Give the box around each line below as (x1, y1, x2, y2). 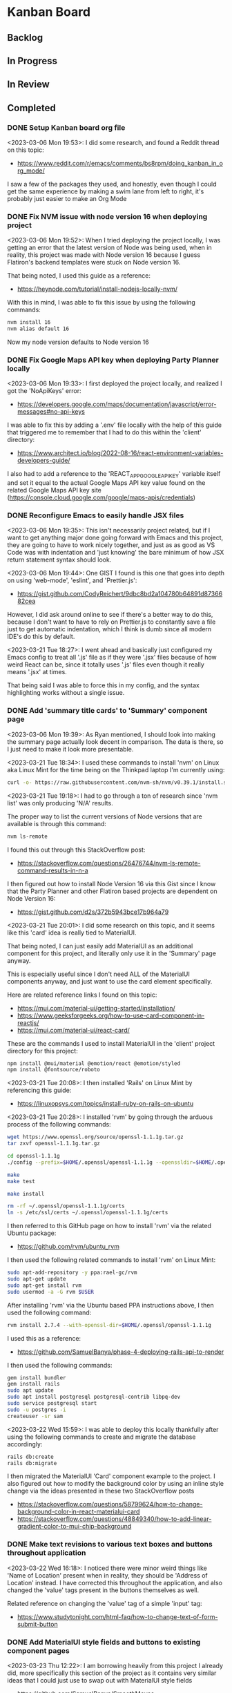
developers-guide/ (17, 457, 70, 465)
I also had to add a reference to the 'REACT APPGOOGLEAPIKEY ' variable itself (7, 470, 221, 480)
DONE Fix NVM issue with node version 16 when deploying (7, 211, 208, 221)
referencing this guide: (7, 1086, 72, 1095)
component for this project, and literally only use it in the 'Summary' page (7, 949, 216, 957)
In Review (7, 79, 50, 90)
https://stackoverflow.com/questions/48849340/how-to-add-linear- (17, 1515, 212, 1523)
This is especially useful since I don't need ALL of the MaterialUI (7, 970, 190, 978)
